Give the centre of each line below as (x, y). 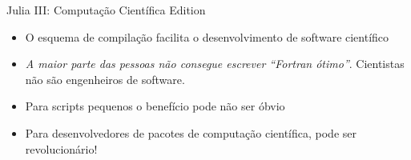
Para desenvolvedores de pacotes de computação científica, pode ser (191, 132)
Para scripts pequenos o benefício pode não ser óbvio (155, 106)
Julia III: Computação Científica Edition (106, 10)
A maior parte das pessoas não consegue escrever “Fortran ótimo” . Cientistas (215, 64)
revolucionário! (61, 148)
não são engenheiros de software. (105, 79)
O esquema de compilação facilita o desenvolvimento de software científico (207, 36)
